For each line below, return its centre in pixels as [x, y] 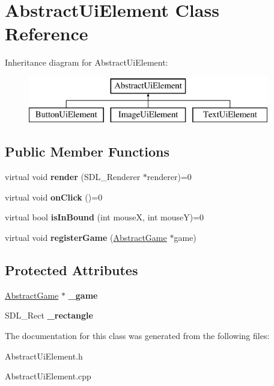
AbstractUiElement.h [44, 356]
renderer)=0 [169, 177]
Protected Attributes [72, 270]
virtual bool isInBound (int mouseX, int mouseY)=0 [105, 217]
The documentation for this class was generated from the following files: [137, 336]
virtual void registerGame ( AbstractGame [86, 238]
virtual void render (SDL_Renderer [73, 177]
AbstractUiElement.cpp [48, 376]
